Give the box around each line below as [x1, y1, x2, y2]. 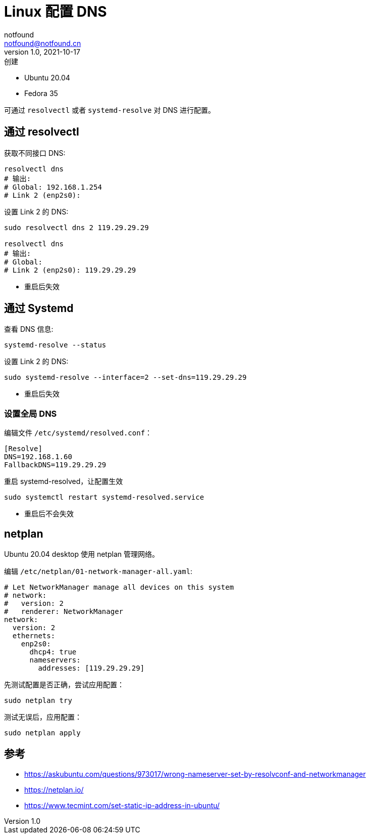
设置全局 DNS [4, 408, 57, 419]
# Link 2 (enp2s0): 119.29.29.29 [4, 266, 136, 274]
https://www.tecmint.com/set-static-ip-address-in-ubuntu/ [24, 801, 220, 810]
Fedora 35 [24, 89, 58, 98]
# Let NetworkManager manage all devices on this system [4, 583, 234, 592]
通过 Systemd [4, 302, 74, 315]
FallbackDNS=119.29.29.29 [4, 461, 107, 469]
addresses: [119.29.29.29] [38, 664, 145, 673]
